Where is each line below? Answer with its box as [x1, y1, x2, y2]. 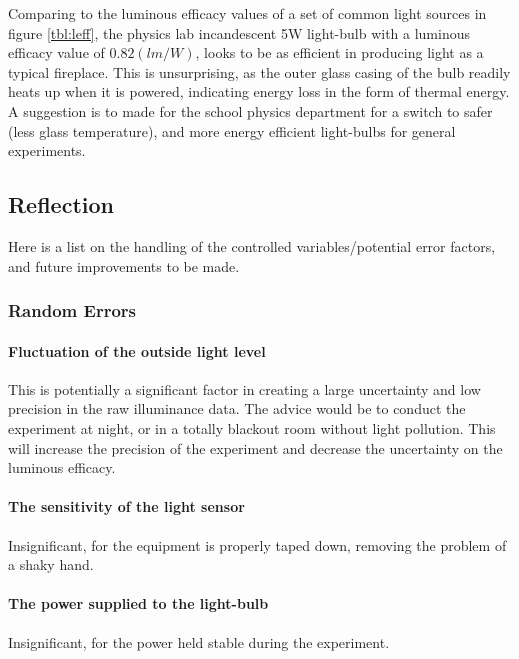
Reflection [8, 189, 114, 220]
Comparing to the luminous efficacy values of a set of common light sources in [8, 3, 487, 23]
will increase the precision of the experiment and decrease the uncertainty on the [8, 437, 503, 458]
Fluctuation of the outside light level [8, 340, 266, 361]
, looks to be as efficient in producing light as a [195, 42, 484, 63]
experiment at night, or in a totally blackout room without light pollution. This [8, 417, 496, 438]
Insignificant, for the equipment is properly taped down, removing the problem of [8, 534, 507, 555]
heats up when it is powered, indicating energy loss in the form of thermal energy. [8, 81, 510, 102]
